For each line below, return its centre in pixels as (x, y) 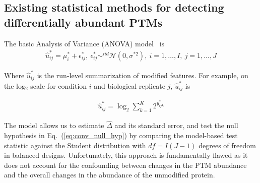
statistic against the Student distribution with (75, 145)
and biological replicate (129, 85)
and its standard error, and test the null (176, 125)
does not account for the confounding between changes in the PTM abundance (125, 165)
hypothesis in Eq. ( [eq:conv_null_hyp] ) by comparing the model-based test (121, 135)
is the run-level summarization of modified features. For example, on (143, 75)
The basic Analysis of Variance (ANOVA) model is (84, 43)
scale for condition (59, 85)
